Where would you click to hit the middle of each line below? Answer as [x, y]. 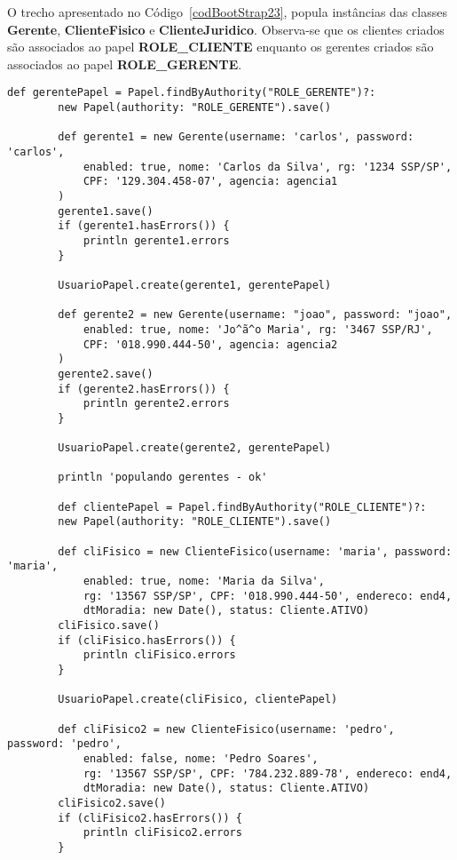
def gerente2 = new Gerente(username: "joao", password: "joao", [255, 315]
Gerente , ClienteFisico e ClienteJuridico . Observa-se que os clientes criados [226, 29]
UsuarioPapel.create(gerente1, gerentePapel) [195, 285]
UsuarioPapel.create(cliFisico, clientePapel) [198, 700]
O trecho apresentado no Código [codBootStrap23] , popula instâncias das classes [227, 12]
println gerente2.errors [156, 404]
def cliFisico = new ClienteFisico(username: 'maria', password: [255, 551]
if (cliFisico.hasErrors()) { [147, 640]
